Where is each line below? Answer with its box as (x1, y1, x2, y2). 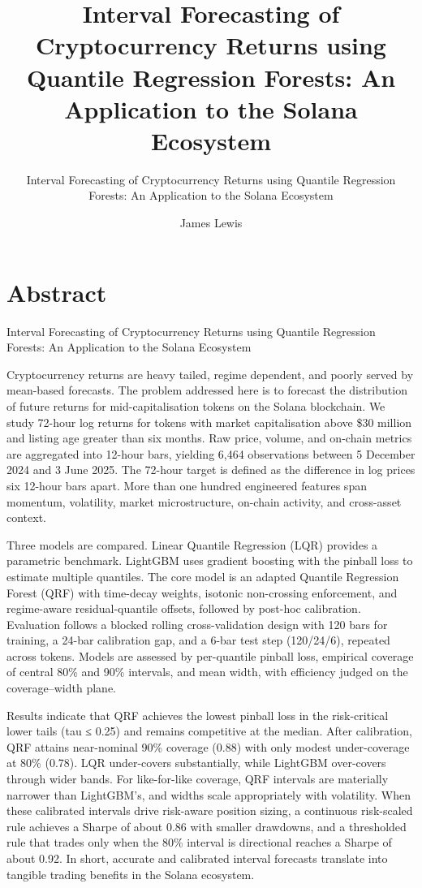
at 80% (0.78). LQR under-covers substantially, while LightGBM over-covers (6, 754, 386, 771)
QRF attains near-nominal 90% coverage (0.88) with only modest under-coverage (6, 738, 410, 755)
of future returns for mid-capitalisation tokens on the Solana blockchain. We (6, 397, 385, 414)
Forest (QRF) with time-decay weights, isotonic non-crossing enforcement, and (6, 584, 398, 601)
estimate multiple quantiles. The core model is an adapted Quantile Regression (6, 567, 399, 584)
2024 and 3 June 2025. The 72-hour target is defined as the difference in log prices (6, 461, 416, 478)
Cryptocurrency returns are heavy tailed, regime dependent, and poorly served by (6, 365, 414, 382)
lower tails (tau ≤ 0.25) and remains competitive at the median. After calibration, (6, 722, 412, 739)
